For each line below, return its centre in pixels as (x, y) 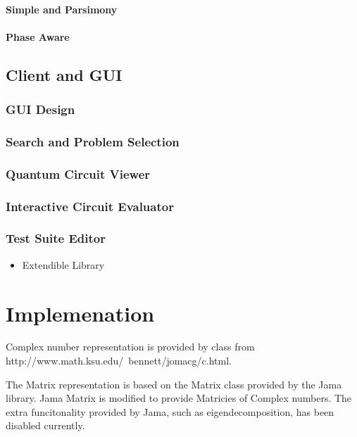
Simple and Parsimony (62, 9)
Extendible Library (63, 264)
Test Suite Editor (56, 238)
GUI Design (40, 109)
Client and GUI (64, 74)
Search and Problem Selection (93, 141)
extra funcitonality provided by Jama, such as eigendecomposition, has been (170, 411)
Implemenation (80, 313)
